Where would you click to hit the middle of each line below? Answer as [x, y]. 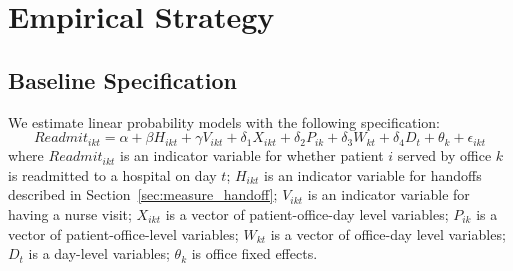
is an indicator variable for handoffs [373, 174]
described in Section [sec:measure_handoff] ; [143, 194]
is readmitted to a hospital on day [112, 174]
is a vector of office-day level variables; [388, 233]
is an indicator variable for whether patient [252, 155]
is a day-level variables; [99, 253]
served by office [444, 155]
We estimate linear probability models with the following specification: [224, 121]
